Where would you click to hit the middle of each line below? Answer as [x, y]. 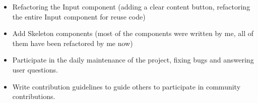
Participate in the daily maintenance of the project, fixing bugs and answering [133, 60]
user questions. [35, 69]
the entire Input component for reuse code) [79, 16]
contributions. [34, 96]
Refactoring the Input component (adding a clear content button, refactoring [131, 6]
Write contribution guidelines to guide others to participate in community [126, 86]
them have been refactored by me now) [73, 43]
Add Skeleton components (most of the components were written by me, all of [133, 33]
